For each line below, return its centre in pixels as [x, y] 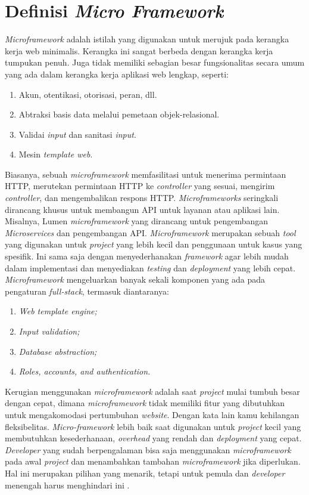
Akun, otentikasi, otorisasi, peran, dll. [88, 94]
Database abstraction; [58, 351]
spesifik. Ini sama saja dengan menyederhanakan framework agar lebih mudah [147, 256]
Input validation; [49, 331]
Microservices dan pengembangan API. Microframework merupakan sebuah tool [150, 232]
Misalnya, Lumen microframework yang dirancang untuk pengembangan [137, 221]
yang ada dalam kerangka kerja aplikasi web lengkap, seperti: [117, 74]
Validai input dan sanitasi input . [77, 134]
